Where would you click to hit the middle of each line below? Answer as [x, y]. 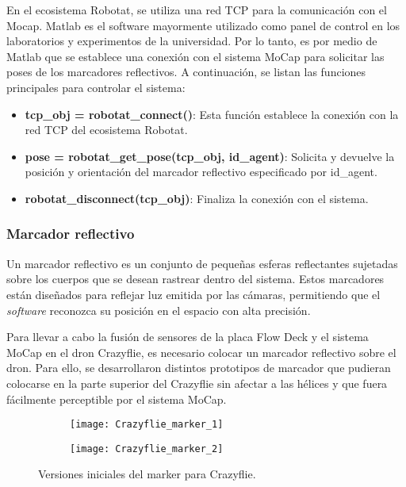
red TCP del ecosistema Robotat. [106, 130]
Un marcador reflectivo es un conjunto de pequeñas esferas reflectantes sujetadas [202, 263]
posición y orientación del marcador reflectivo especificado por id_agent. [201, 172]
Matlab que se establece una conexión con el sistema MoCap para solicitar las [195, 56]
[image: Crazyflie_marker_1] [147, 425]
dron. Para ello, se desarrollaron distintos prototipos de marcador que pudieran [199, 368]
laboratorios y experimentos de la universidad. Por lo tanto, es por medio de [192, 41]
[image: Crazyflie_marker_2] [147, 449]
